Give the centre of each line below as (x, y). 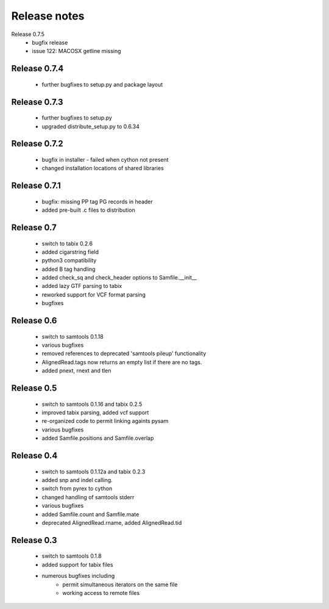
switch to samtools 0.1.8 (72, 556)
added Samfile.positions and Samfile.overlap (98, 438)
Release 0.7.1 (36, 186)
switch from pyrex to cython (77, 489)
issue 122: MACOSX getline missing (76, 51)
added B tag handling (69, 269)
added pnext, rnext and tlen (76, 371)
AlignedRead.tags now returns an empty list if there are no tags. (122, 362)
